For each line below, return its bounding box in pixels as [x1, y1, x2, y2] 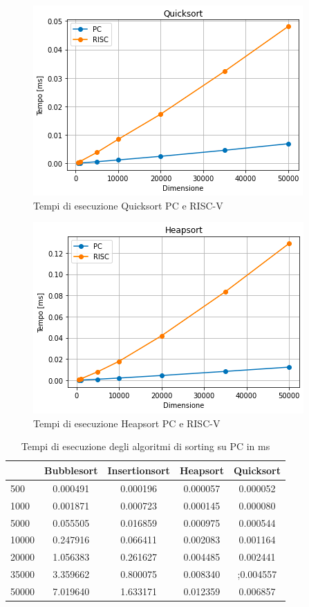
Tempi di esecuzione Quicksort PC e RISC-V [33, 198, 223, 212]
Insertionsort [107, 463, 170, 477]
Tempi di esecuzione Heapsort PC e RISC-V [33, 415, 221, 430]
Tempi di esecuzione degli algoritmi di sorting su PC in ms [21, 439, 270, 454]
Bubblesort [44, 463, 98, 477]
